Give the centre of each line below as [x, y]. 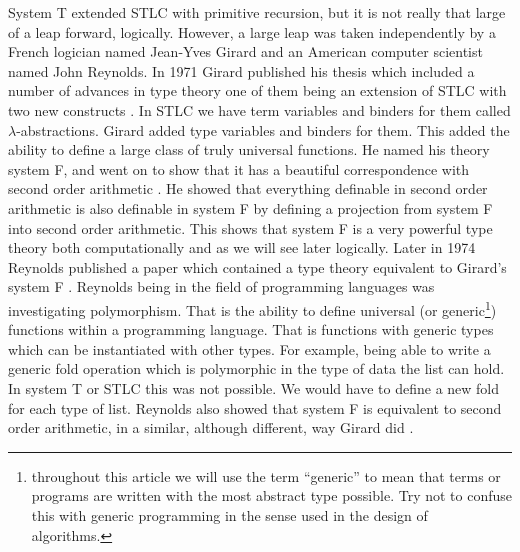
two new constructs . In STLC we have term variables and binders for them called [259, 109]
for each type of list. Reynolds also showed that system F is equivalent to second [255, 407]
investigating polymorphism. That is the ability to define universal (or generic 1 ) [252, 308]
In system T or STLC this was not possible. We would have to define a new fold [254, 387]
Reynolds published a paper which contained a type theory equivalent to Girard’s [257, 266]
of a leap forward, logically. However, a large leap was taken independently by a [252, 31]
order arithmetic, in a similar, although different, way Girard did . [211, 427]
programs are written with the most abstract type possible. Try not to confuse [271, 495]
